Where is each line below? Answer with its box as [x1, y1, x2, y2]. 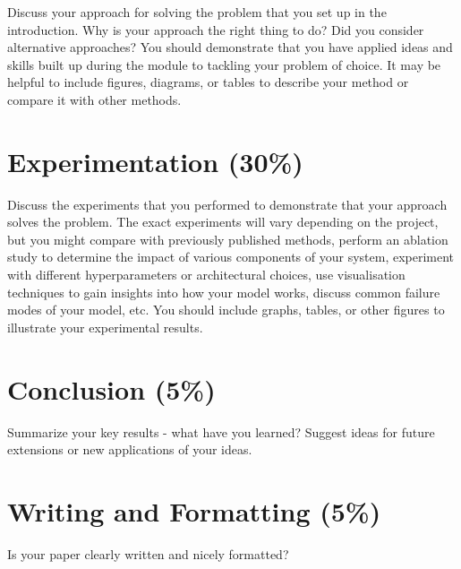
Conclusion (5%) [7, 370, 216, 407]
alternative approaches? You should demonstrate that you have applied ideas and [7, 38, 453, 56]
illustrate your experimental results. [7, 317, 203, 336]
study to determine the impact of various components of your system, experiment [7, 247, 455, 266]
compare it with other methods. [7, 90, 182, 108]
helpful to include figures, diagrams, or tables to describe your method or [7, 73, 409, 91]
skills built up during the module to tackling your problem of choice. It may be [7, 55, 441, 73]
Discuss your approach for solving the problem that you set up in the [7, 3, 387, 21]
